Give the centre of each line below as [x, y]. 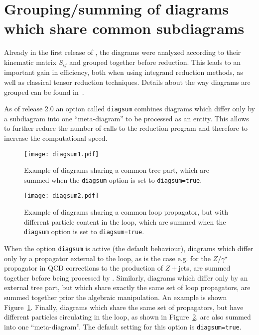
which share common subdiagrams [124, 28]
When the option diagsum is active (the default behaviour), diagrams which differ [129, 248]
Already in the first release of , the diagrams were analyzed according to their [123, 52]
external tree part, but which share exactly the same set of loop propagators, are [127, 287]
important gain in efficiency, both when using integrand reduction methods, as [124, 72]
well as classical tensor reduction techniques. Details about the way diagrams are [127, 82]
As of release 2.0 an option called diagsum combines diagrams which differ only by [129, 109]
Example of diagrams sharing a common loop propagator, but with [126, 212]
